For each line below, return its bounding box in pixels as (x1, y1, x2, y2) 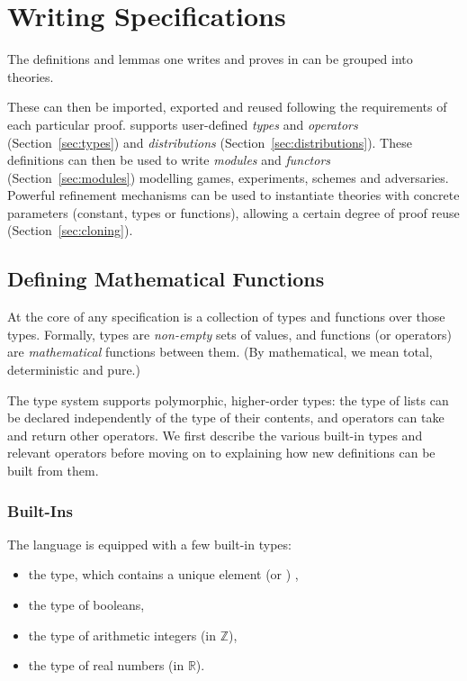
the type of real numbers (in (28, 656, 184, 675)
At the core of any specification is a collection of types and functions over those (7, 307, 445, 326)
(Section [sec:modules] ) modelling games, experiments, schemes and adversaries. (7, 168, 449, 186)
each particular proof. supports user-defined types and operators (7, 114, 358, 133)
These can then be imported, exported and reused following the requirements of (7, 97, 447, 116)
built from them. (7, 461, 99, 480)
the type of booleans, (28, 595, 145, 614)
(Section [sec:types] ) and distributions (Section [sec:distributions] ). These (7, 132, 412, 151)
